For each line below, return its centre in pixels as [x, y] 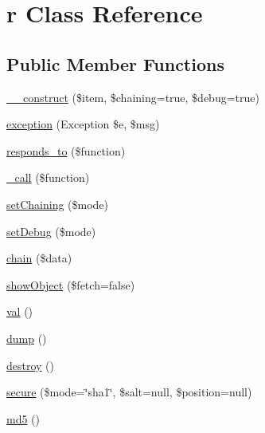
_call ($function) [48, 177]
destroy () [31, 365]
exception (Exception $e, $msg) [83, 124]
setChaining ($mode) [58, 204]
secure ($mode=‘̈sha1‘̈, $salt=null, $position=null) [129, 392]
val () [20, 311]
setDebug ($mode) [51, 231]
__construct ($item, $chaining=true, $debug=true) [133, 97]
